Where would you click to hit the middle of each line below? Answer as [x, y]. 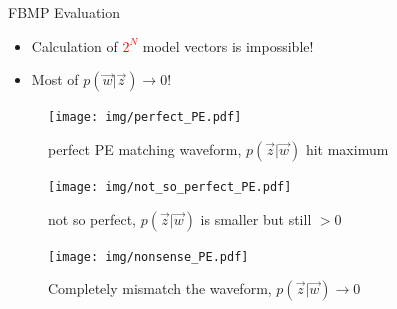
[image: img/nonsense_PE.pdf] [148, 256]
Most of [55, 79]
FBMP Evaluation [64, 12]
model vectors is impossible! [228, 45]
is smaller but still [256, 218]
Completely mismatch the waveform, [160, 288]
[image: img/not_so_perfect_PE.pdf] [170, 186]
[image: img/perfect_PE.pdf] [145, 117]
